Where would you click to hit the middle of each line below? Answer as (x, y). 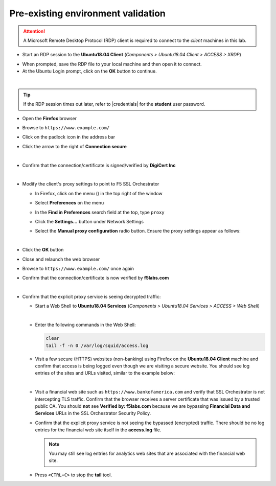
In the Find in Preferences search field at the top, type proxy (100, 212)
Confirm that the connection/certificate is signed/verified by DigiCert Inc (99, 165)
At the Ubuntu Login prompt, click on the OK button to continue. (89, 71)
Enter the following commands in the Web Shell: (85, 325)
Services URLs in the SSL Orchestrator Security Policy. (93, 413)
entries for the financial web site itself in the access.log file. (98, 430)
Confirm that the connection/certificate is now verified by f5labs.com (96, 278)
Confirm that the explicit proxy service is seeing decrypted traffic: (91, 297)
